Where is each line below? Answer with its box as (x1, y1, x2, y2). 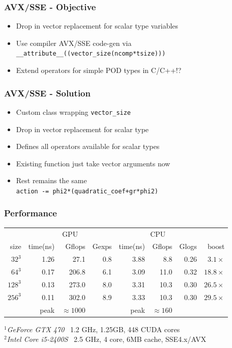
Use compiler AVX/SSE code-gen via (16, 37, 132, 48)
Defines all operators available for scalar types (16, 141, 160, 152)
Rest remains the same (16, 175, 87, 186)
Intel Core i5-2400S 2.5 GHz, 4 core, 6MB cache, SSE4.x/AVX (7, 334, 207, 344)
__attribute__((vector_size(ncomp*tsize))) (16, 50, 166, 58)
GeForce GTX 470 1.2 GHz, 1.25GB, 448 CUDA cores (7, 324, 180, 334)
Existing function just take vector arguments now (16, 158, 170, 168)
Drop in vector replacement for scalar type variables (16, 20, 179, 31)
